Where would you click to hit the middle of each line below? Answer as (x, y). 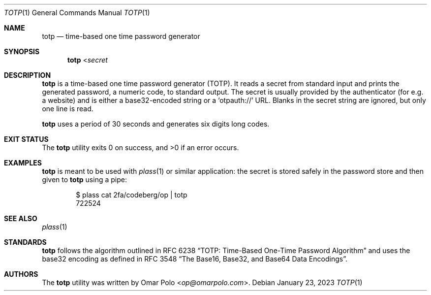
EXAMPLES (23, 163)
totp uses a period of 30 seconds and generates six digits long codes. (156, 124)
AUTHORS (21, 274)
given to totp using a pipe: (84, 180)
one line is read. (68, 109)
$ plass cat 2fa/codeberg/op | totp (132, 195)
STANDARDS (25, 242)
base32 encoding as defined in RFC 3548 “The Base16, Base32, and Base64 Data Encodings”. (195, 259)
